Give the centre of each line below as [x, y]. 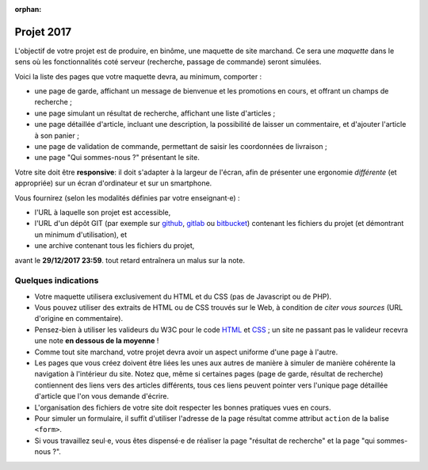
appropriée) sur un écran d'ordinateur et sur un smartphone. [113, 183]
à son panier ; [57, 136]
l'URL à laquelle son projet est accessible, [103, 212]
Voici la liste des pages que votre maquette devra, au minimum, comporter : [138, 76]
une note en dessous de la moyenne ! [97, 341]
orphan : [28, 9]
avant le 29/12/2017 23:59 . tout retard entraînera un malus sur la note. [130, 260]
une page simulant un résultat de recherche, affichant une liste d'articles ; [155, 113]
